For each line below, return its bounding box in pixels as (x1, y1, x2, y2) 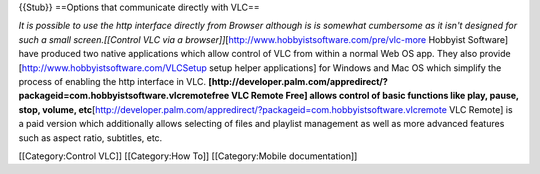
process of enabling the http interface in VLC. (18, 75, 207, 87)
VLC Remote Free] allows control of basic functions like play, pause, (230, 90, 519, 102)
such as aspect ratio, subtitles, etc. (18, 131, 163, 144)
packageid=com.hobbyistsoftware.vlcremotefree (18, 90, 230, 102)
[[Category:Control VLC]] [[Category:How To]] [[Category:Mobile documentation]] (18, 150, 358, 162)
